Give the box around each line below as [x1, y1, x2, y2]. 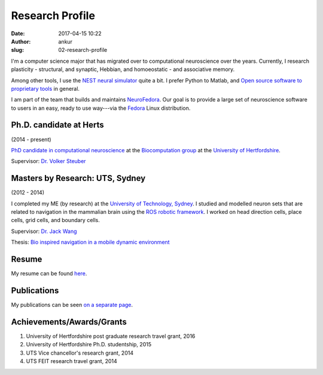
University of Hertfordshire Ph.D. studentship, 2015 [26, 341, 152, 348]
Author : [11, 38, 31, 45]
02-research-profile [58, 47, 108, 54]
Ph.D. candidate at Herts [11, 120, 104, 130]
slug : [11, 47, 24, 54]
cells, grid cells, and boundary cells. [11, 217, 100, 224]
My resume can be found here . [11, 270, 87, 277]
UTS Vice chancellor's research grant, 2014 [26, 349, 134, 356]
